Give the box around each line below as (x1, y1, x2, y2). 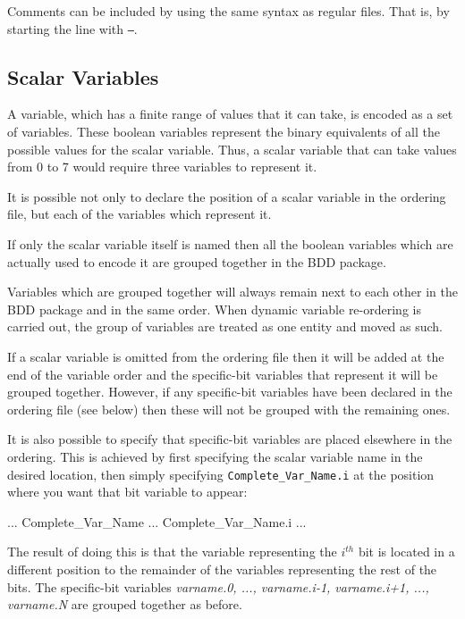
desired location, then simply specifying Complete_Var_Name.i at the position (7, 464, 435, 483)
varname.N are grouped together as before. (7, 595, 242, 614)
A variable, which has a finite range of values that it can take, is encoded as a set (7, 105, 453, 123)
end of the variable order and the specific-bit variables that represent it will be (7, 364, 438, 383)
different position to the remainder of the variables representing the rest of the (7, 559, 437, 578)
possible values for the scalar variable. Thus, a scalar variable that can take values (7, 139, 457, 158)
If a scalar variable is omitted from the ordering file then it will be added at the (7, 347, 444, 365)
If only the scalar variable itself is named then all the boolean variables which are (7, 235, 453, 254)
